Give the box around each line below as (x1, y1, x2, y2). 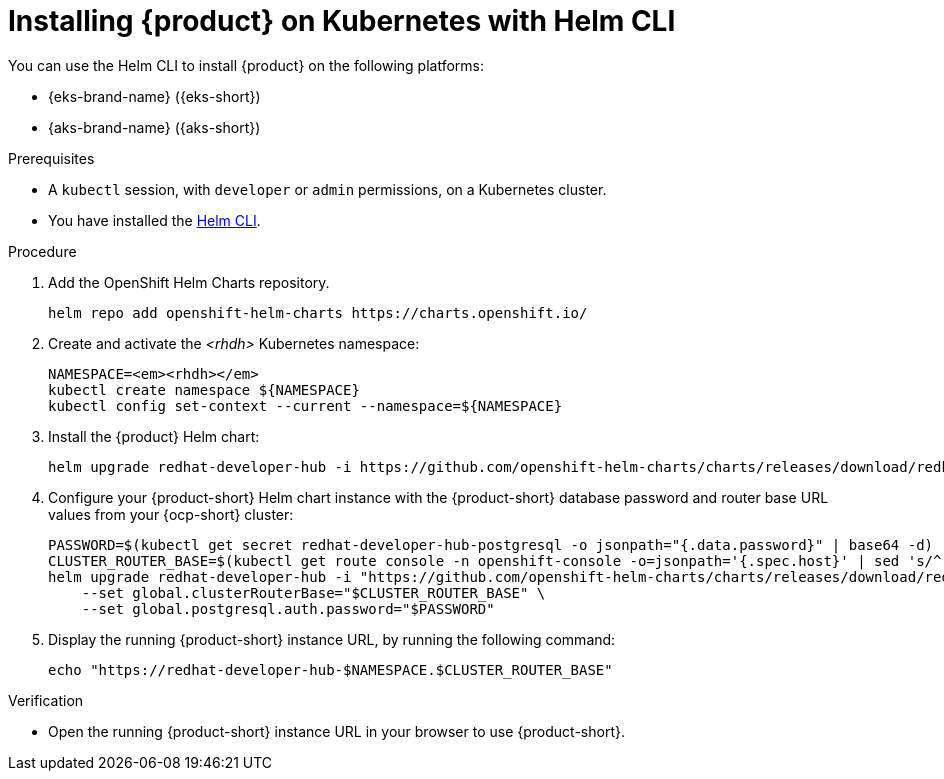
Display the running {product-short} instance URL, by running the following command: (48, 630, 616, 648)
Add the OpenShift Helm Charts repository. (48, 273, 330, 291)
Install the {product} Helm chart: (48, 427, 260, 445)
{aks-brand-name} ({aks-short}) (48, 118, 261, 136)
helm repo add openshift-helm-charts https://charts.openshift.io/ (48, 304, 588, 321)
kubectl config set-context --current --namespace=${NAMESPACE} (48, 397, 563, 414)
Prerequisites (8, 149, 95, 167)
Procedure (8, 242, 77, 260)
